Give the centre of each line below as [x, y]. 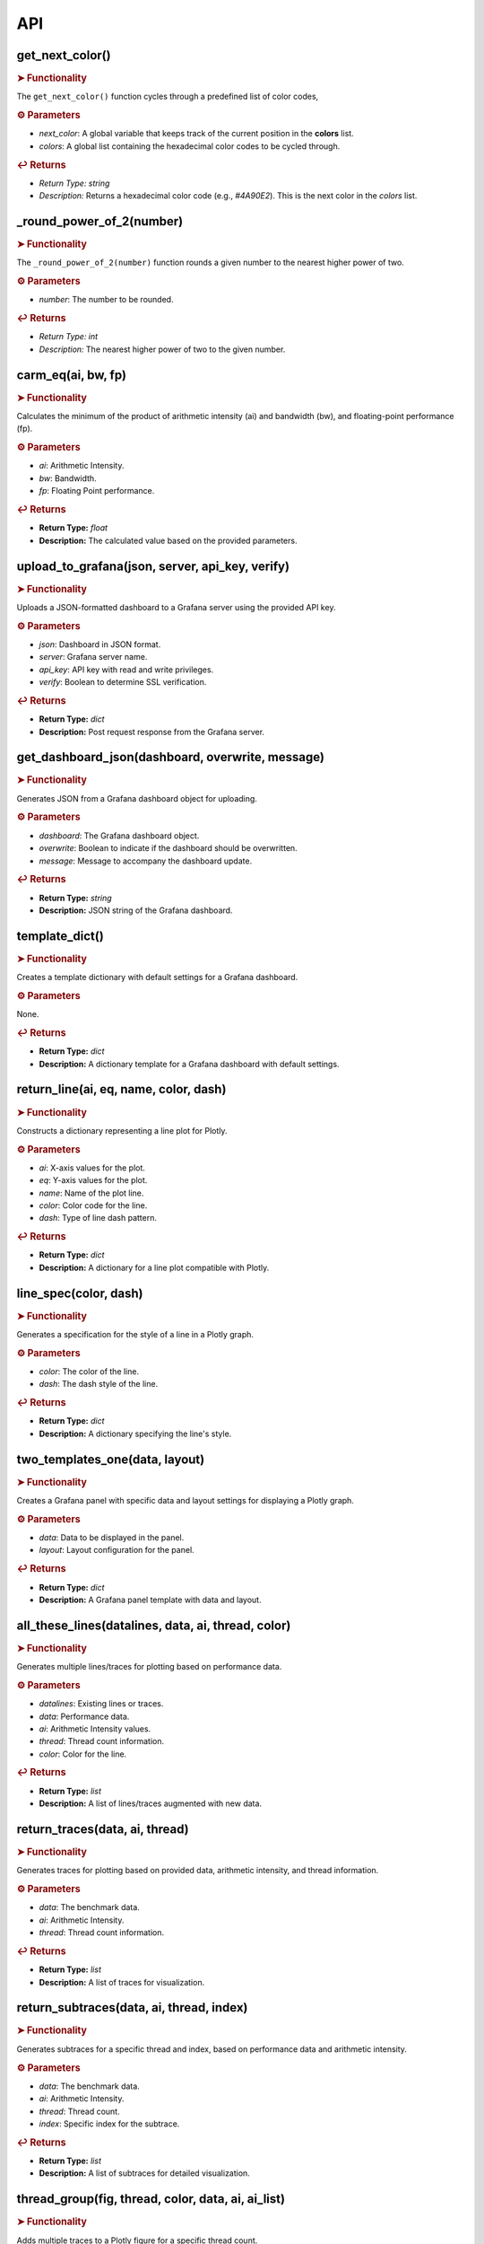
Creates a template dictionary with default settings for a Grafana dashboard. [157, 977]
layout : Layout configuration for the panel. [117, 1550]
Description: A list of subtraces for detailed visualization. [144, 2173]
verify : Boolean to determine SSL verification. [123, 682]
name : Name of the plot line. [91, 1193]
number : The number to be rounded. [106, 300]
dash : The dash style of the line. [99, 1384]
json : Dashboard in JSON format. [100, 644]
